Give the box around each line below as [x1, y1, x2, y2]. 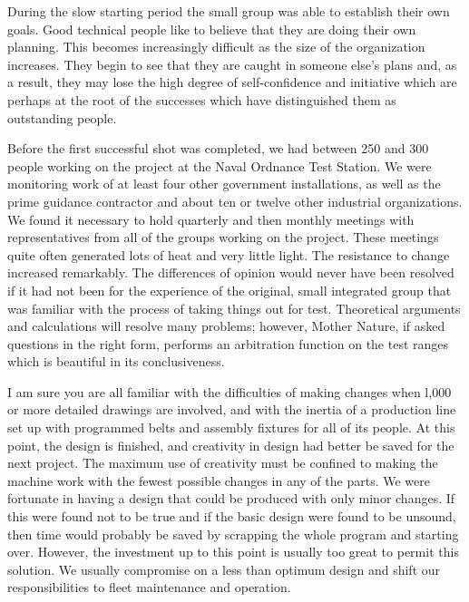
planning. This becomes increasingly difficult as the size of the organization [7, 37, 425, 56]
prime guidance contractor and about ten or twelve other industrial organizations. [7, 191, 463, 210]
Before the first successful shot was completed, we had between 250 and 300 [7, 139, 429, 158]
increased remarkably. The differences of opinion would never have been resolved [7, 263, 454, 282]
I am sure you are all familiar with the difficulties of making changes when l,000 [7, 382, 452, 401]
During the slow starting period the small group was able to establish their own [7, 2, 450, 20]
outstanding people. [7, 108, 117, 127]
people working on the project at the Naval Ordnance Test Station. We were [7, 156, 432, 175]
